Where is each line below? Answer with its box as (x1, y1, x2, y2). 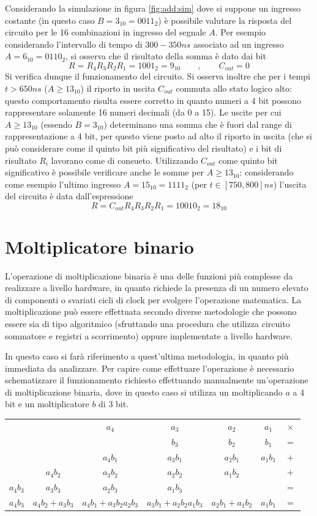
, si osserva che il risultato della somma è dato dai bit (65, 50, 266, 62)
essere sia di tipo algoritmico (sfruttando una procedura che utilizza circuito (5, 317, 290, 330)
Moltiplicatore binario (5, 234, 194, 259)
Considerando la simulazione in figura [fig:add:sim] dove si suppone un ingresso (5, 2, 301, 14)
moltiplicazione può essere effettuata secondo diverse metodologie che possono (5, 305, 297, 318)
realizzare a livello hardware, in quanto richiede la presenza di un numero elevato (5, 281, 308, 294)
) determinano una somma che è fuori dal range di (103, 117, 292, 130)
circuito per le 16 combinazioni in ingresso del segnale (5, 26, 206, 39)
